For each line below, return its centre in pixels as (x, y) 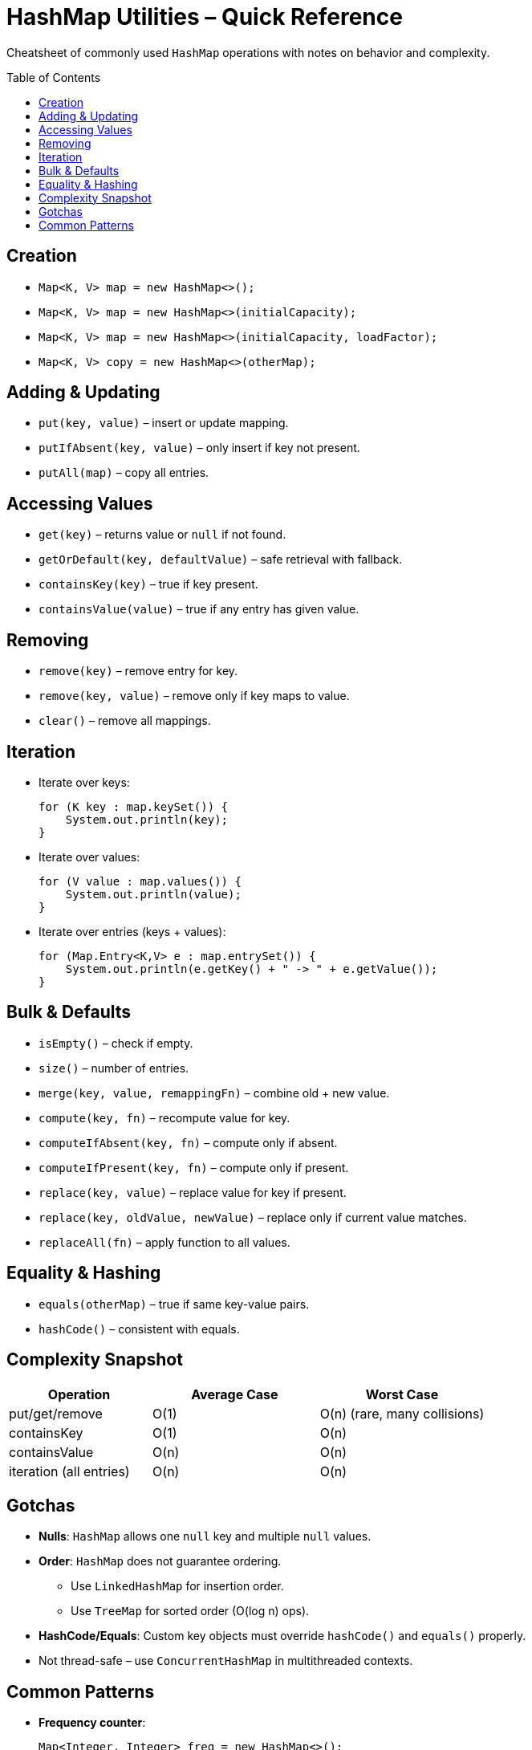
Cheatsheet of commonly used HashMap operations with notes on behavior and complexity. (248, 52)
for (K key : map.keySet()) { (134, 806)
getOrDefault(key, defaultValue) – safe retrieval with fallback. (221, 560)
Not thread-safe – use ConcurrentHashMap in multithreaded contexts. (226, 1661)
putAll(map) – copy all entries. (124, 473)
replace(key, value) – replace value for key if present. (193, 1192)
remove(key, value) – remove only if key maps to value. (194, 696)
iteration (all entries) (69, 1471)
